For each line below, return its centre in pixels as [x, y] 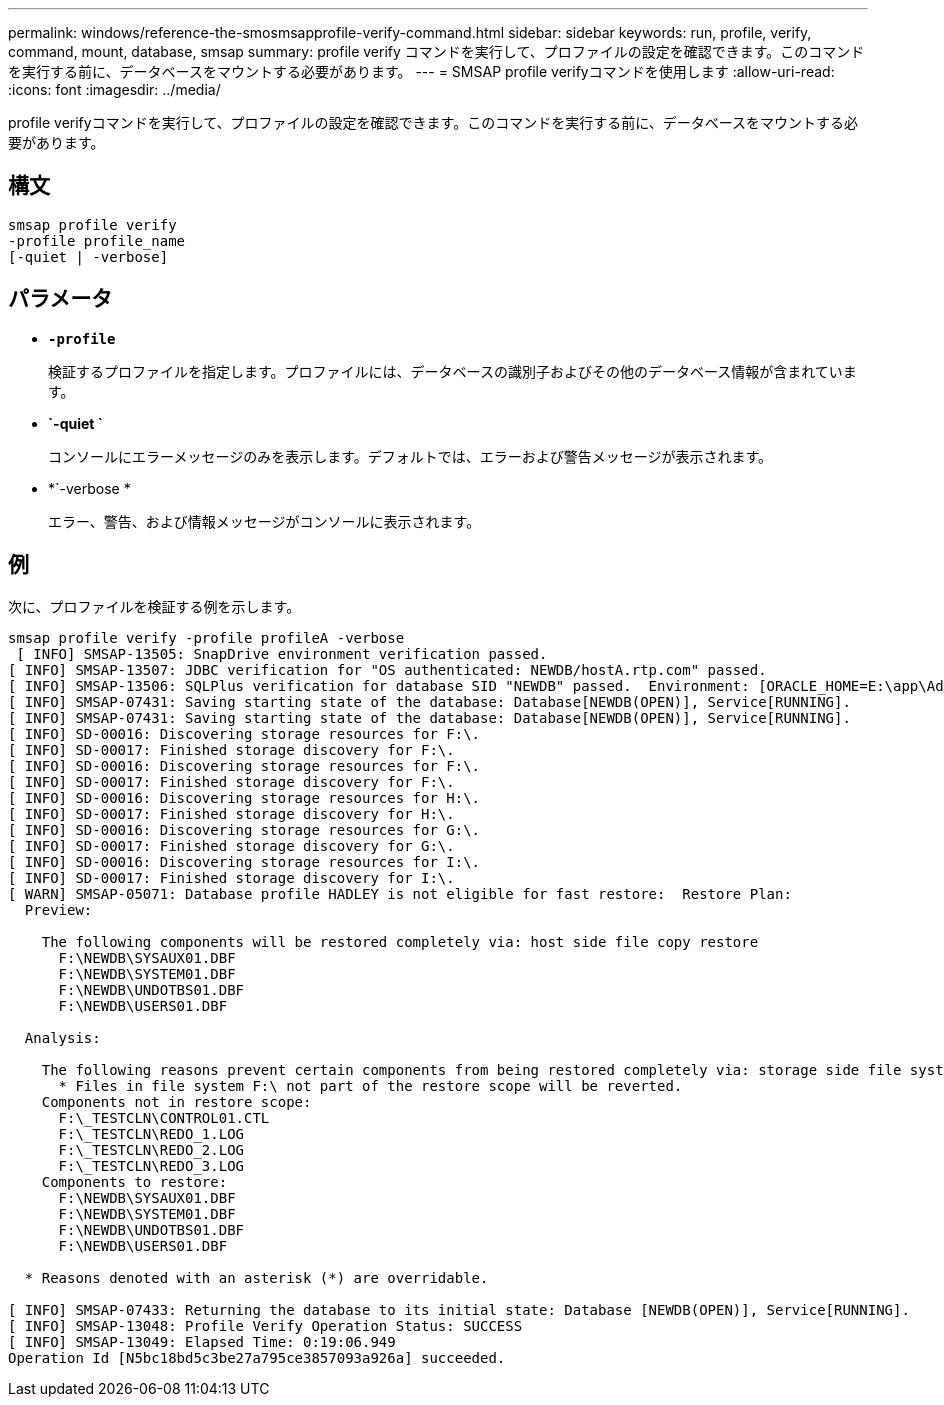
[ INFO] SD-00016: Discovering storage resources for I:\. [244, 861]
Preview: [58, 909]
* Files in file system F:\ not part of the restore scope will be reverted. [370, 1085]
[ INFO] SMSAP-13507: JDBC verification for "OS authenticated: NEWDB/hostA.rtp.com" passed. [387, 669]
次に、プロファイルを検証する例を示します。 [154, 606]
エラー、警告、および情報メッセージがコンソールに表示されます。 [264, 521]
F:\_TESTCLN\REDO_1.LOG [151, 1133]
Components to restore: [134, 1181]
